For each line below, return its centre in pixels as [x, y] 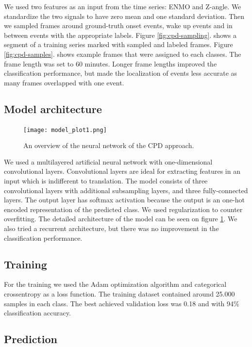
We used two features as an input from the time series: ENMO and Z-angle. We [123, 6]
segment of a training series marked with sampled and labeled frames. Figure [118, 44]
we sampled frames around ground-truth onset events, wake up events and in [118, 25]
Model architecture [53, 108]
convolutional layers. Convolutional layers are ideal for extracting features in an [122, 171]
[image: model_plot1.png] [65, 130]
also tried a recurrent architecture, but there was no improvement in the [111, 228]
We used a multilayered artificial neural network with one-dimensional [108, 161]
